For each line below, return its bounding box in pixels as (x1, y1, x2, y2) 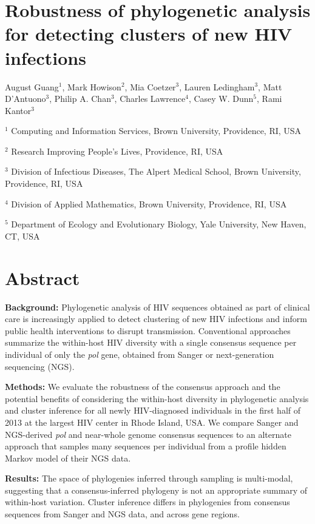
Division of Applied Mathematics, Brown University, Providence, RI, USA (11, 197, 287, 210)
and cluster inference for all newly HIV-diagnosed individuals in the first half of (5, 404, 301, 417)
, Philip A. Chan (49, 92, 111, 105)
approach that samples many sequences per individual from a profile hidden (5, 440, 286, 452)
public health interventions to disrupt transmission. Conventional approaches (5, 324, 291, 337)
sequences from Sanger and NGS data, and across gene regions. (5, 508, 240, 520)
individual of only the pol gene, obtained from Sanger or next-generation (5, 348, 274, 360)
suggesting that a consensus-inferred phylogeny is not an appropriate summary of (5, 483, 308, 496)
